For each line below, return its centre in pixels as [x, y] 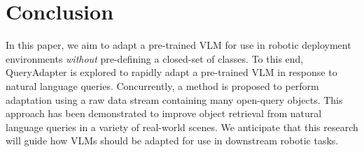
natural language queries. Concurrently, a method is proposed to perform [162, 85]
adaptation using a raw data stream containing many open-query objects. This [174, 99]
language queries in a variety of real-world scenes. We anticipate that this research [182, 127]
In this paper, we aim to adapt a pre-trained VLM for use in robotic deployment [178, 45]
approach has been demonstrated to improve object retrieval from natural [164, 113]
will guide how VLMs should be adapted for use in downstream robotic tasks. [172, 140]
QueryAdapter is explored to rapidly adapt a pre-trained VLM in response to [171, 72]
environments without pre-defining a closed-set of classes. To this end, [155, 58]
